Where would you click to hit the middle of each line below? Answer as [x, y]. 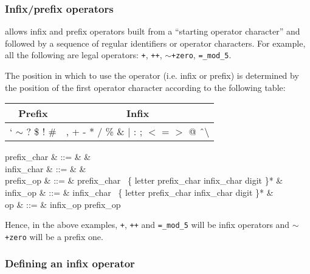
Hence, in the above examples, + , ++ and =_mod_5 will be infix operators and [147, 225]
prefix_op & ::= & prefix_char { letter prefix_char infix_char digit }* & [144, 180]
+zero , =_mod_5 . [201, 55]
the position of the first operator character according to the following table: [145, 87]
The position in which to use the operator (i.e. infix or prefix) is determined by [152, 75]
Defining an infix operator [70, 263]
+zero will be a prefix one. [54, 236]
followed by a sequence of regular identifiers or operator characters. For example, [155, 43]
